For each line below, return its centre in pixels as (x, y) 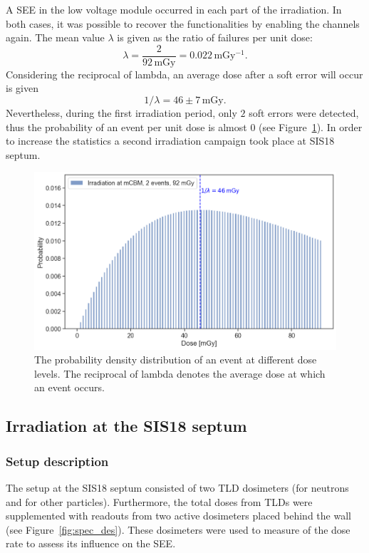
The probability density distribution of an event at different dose (176, 360)
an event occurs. (69, 387)
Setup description (57, 461)
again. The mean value (55, 37)
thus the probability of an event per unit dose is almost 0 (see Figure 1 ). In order (184, 126)
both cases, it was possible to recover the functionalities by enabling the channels (183, 23)
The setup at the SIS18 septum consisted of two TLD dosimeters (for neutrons (177, 488)
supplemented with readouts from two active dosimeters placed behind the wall (178, 516)
